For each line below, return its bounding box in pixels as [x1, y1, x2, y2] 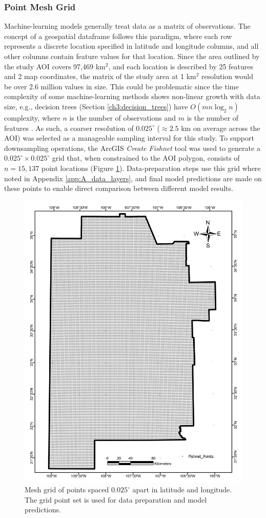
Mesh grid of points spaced [25, 484, 109, 495]
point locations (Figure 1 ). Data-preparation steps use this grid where [41, 162, 261, 173]
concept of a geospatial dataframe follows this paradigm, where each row [4, 30, 232, 41]
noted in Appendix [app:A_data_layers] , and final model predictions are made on [4, 172, 262, 183]
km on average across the [181, 122, 260, 133]
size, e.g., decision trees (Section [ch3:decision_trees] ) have [4, 101, 188, 111]
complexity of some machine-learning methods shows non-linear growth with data [4, 91, 260, 102]
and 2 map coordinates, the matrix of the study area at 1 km [4, 71, 196, 82]
